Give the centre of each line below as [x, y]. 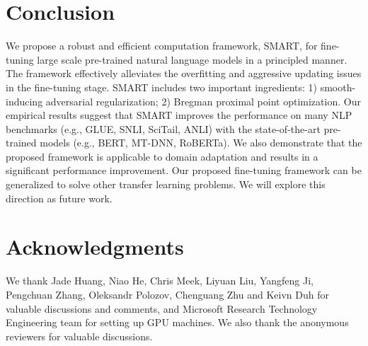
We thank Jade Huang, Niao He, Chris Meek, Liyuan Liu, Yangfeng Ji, [160, 281]
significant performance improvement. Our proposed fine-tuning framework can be [184, 170]
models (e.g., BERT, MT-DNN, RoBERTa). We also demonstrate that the [201, 143]
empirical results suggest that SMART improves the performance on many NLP [179, 115]
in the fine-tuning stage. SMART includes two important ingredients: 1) [161, 87]
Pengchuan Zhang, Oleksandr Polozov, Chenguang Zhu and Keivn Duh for [167, 294]
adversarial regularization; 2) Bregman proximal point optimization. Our [203, 101]
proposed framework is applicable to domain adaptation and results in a [162, 156]
